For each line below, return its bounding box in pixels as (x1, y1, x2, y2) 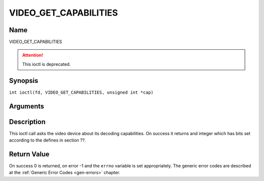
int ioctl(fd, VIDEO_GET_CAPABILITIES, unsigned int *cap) (9, 89, 154, 95)
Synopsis (9, 76, 39, 85)
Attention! (22, 52, 44, 58)
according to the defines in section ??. (9, 137, 86, 143)
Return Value (9, 150, 50, 158)
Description (9, 118, 46, 126)
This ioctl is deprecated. (22, 61, 71, 67)
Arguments (9, 102, 44, 110)
